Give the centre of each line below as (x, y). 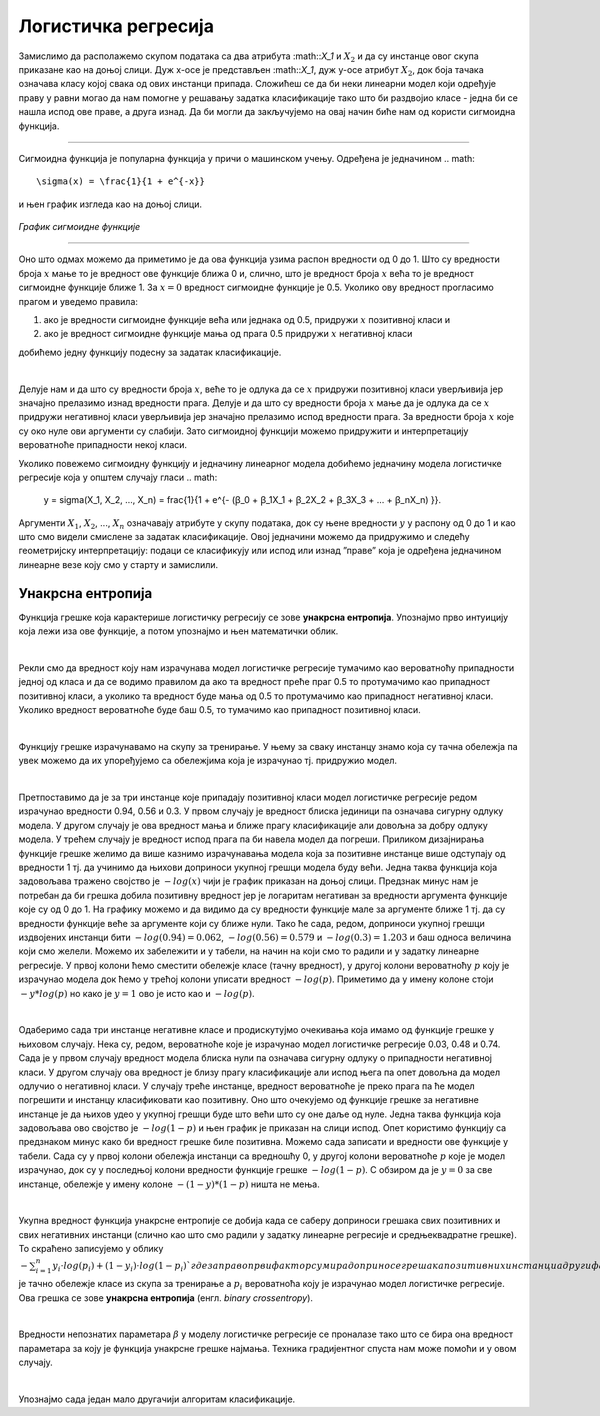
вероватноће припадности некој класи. (103, 445)
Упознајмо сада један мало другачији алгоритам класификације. (157, 1399)
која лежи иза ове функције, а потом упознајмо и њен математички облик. (178, 631)
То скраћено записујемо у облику (91, 1249)
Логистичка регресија (116, 26)
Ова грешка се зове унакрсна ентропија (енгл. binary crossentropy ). (166, 1297)
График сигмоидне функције (79, 227)
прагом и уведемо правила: (78, 301)
